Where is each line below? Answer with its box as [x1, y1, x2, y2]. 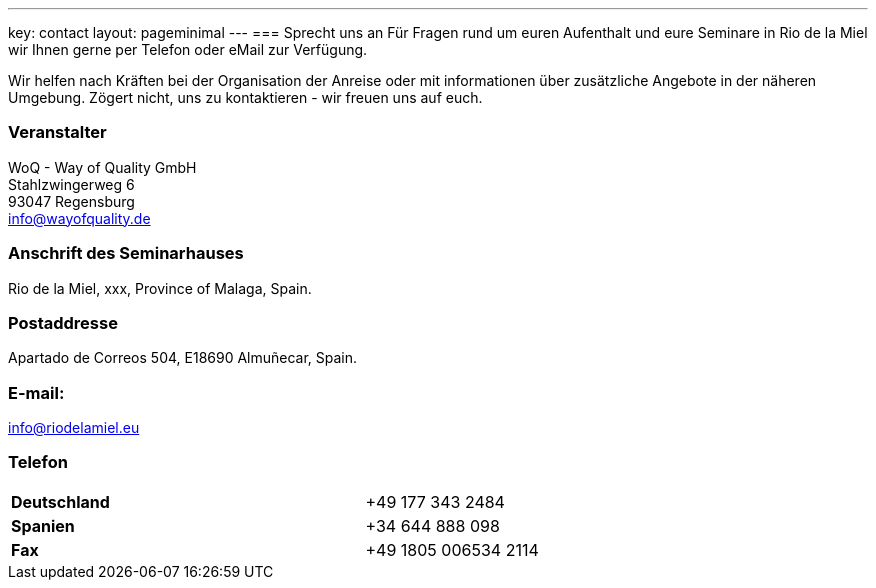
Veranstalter [8, 122, 107, 143]
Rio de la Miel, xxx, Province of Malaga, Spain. [8, 279, 312, 297]
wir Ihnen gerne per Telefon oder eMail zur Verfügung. [8, 41, 368, 58]
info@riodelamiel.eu [8, 419, 140, 436]
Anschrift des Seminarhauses [8, 243, 244, 264]
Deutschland [11, 491, 110, 512]
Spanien [11, 515, 75, 536]
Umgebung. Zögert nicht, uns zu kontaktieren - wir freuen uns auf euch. [8, 89, 483, 106]
